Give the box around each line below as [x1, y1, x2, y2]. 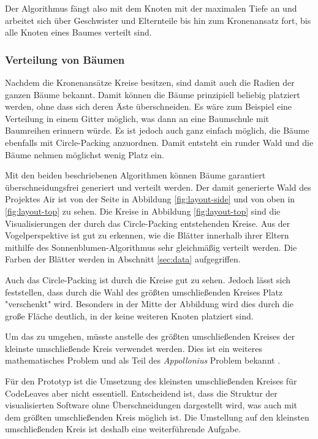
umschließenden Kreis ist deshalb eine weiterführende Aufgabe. [5, 422, 241, 435]
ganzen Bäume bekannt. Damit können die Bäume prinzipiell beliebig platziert [5, 88, 300, 101]
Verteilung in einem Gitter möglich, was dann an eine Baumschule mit [5, 112, 270, 124]
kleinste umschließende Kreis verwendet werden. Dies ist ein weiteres [5, 342, 262, 354]
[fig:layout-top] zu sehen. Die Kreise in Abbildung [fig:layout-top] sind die [5, 204, 281, 217]
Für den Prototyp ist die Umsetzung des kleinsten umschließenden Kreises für [5, 375, 297, 387]
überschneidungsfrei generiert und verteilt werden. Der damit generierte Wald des [5, 180, 311, 193]
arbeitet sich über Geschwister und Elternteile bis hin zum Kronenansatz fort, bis [5, 13, 311, 26]
